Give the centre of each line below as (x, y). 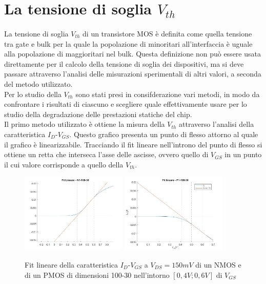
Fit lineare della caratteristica (71, 264)
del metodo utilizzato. (38, 83)
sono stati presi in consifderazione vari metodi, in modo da (168, 94)
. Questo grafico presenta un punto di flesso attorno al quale (164, 134)
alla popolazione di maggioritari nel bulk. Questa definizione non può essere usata (132, 54)
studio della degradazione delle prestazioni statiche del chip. (98, 114)
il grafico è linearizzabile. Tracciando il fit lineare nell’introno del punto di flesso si (133, 144)
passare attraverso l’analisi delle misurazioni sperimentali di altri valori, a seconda (133, 74)
